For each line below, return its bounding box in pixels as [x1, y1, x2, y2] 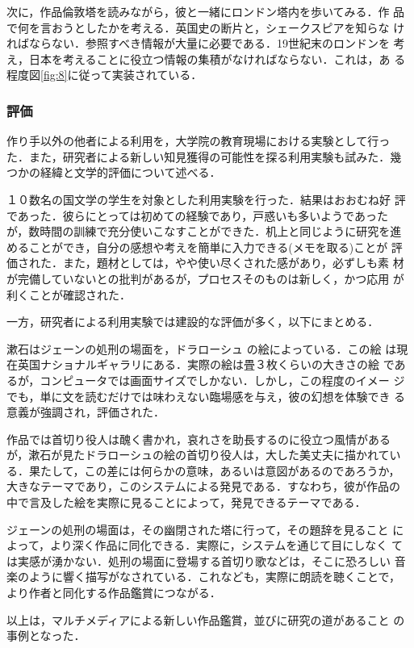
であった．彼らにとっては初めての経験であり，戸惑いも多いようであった [6, 207, 388, 224]
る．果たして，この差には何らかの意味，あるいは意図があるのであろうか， [6, 462, 400, 479]
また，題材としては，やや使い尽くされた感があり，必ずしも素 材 [62, 254, 404, 271]
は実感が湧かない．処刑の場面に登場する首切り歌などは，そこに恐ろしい [6, 552, 391, 569]
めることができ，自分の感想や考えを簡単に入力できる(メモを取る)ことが [6, 238, 388, 255]
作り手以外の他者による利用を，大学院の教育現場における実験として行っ [6, 132, 391, 149]
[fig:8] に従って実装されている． [40, 66, 203, 83]
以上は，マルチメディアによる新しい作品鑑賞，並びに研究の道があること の [6, 611, 405, 628]
